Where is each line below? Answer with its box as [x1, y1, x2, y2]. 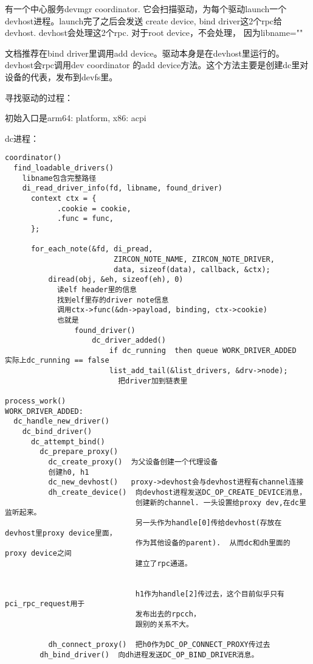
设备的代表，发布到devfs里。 [5, 70, 118, 83]
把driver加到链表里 [118, 376, 188, 385]
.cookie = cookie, [57, 204, 131, 213]
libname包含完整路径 [22, 173, 97, 183]
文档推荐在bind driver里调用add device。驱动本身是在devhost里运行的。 [5, 46, 284, 59]
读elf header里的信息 [57, 285, 137, 294]
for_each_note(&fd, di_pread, [30, 245, 153, 254]
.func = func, [57, 214, 114, 223]
